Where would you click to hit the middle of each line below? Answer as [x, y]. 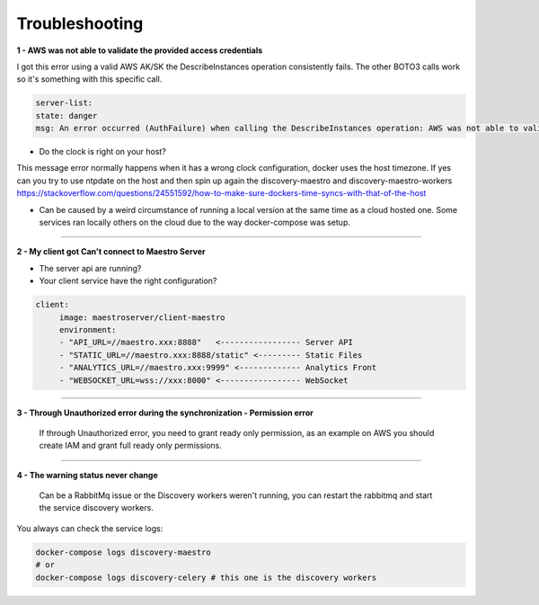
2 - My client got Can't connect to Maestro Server [111, 252]
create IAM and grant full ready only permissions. [130, 446]
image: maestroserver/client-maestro [142, 317]
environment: [88, 329]
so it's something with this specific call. [89, 79]
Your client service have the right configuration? [128, 281]
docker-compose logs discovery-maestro [123, 552]
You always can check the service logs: [90, 528]
